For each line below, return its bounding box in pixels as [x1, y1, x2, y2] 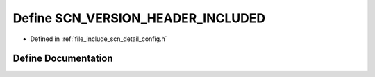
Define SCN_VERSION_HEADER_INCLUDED [12, 10, 266, 26]
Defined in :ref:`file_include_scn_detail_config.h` [30, 35, 167, 43]
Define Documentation [12, 53, 113, 65]
